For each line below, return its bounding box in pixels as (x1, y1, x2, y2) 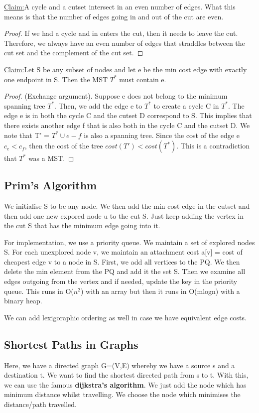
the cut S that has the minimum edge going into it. (4, 220, 160, 231)
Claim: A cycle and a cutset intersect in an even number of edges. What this (4, 1, 236, 11)
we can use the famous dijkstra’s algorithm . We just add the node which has (4, 379, 247, 390)
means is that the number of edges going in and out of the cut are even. (4, 11, 224, 21)
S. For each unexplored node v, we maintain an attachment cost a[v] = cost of (4, 247, 243, 257)
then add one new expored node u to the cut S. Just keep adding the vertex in (4, 210, 244, 221)
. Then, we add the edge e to (54, 100, 142, 111)
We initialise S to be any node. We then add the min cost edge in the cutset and (4, 200, 250, 211)
